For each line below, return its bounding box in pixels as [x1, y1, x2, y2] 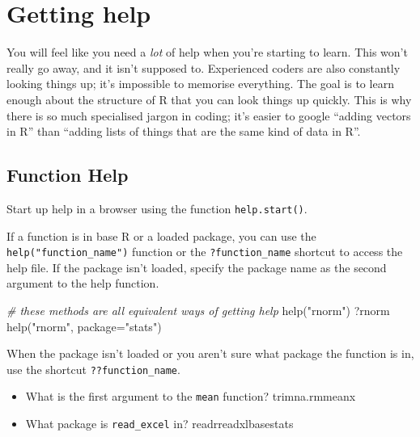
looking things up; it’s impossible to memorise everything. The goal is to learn [6, 75, 394, 92]
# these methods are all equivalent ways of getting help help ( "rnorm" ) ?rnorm [6, 301, 390, 318]
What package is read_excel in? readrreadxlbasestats [25, 415, 294, 432]
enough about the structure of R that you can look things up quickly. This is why [6, 90, 412, 107]
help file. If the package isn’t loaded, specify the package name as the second [6, 258, 387, 275]
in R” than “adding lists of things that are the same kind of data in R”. [6, 123, 361, 140]
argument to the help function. [6, 275, 159, 292]
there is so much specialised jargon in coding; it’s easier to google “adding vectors [6, 107, 411, 124]
